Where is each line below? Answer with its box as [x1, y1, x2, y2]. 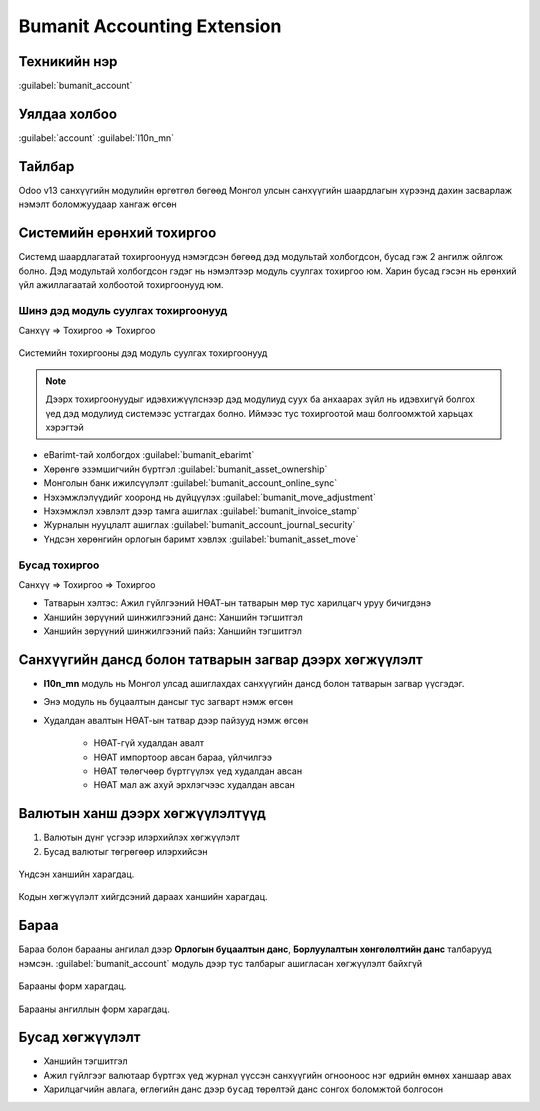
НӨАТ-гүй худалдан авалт [93, 737, 205, 749]
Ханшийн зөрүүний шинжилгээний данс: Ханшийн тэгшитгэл [43, 611, 304, 623]
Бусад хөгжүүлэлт [18, 1029, 141, 1046]
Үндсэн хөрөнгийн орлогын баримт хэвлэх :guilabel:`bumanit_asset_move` [43, 533, 359, 545]
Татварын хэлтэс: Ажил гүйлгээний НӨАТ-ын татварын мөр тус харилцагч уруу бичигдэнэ [43, 597, 432, 609]
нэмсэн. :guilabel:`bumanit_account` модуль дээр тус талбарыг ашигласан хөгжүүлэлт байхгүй [18, 957, 423, 969]
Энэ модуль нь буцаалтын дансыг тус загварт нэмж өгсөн [43, 696, 294, 708]
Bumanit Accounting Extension [18, 15, 282, 37]
